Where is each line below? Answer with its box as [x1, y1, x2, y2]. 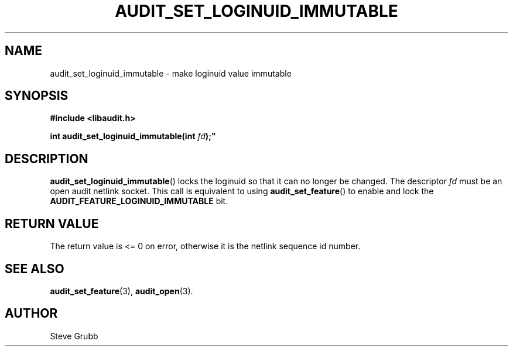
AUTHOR [5, 306, 58, 321]
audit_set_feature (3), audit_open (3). [50, 285, 193, 296]
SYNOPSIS [5, 88, 69, 104]
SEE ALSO [5, 261, 64, 276]
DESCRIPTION [5, 151, 88, 166]
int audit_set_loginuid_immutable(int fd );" [50, 131, 216, 142]
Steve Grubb [50, 331, 98, 341]
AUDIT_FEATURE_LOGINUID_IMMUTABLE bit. [50, 196, 228, 207]
